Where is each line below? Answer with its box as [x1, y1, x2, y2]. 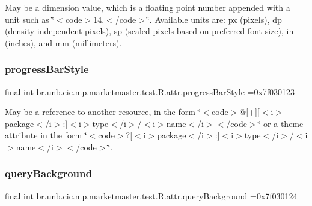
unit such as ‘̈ [5, 13, 55, 25]
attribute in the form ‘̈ [5, 129, 87, 141]
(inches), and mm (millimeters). [5, 36, 122, 49]
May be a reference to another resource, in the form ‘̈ [5, 105, 201, 118]
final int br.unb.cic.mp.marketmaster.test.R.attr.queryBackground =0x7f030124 [5, 189, 298, 202]
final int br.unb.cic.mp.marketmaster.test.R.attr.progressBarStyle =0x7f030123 [5, 85, 295, 98]
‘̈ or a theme [258, 117, 304, 129]
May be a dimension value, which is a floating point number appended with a [5, 1, 290, 13]
